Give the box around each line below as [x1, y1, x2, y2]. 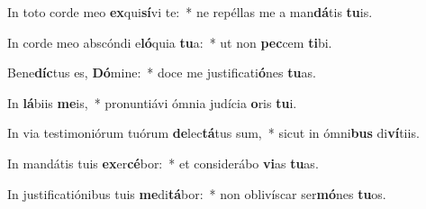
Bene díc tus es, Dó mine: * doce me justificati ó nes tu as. [7, 63, 316, 82]
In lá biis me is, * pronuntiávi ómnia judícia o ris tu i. [7, 93, 297, 112]
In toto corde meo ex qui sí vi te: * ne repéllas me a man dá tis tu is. [7, 3, 373, 21]
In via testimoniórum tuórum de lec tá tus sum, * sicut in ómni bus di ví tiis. [7, 123, 420, 142]
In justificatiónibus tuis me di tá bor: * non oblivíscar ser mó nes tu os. [7, 184, 386, 203]
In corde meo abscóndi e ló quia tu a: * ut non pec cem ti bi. [7, 32, 332, 51]
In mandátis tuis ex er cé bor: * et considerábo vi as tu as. [7, 153, 319, 172]
